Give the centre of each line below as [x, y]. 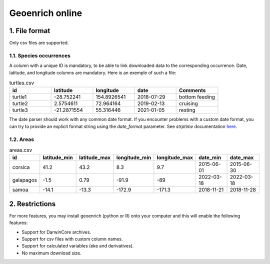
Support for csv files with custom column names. [72, 239]
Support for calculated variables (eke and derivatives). [78, 246]
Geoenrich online [46, 13]
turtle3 [20, 110]
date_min [210, 157]
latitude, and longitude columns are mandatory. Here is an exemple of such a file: [93, 72]
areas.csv [21, 150]
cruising [189, 103]
